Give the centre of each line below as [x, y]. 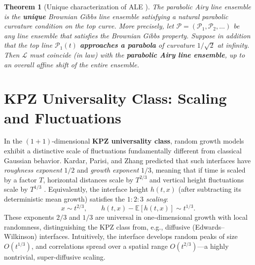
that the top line [28, 45]
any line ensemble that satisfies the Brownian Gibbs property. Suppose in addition [127, 35]
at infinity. [233, 45]
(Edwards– [208, 226]
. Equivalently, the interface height [96, 189]
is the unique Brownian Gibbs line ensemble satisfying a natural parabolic [116, 16]
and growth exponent [108, 170]
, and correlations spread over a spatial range [99, 246]
